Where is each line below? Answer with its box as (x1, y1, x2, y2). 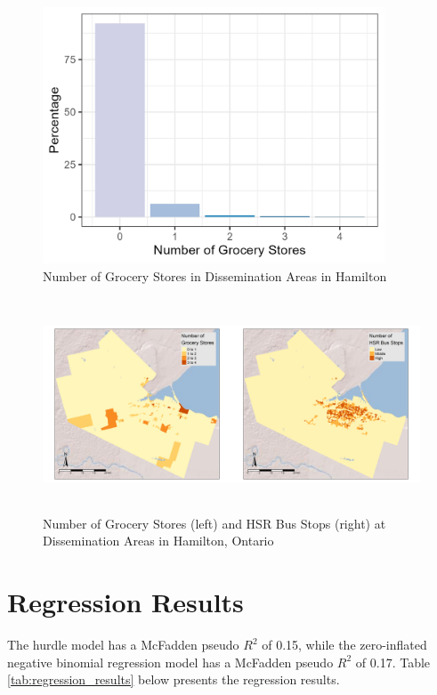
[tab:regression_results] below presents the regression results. (7, 670, 340, 689)
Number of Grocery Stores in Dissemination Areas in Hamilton (43, 266, 387, 285)
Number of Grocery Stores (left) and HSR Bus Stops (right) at (43, 513, 386, 532)
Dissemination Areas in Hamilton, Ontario (43, 531, 274, 550)
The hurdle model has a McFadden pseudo (7, 635, 239, 654)
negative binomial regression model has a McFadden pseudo (7, 652, 334, 671)
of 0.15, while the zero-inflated (262, 635, 427, 654)
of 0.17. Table (355, 652, 431, 671)
